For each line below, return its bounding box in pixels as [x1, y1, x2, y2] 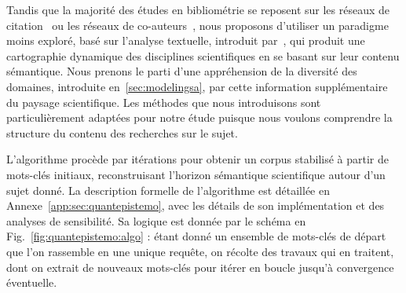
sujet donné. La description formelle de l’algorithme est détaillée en [6, 181, 330, 198]
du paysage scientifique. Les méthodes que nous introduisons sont [6, 93, 321, 110]
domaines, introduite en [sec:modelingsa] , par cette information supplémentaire [6, 78, 388, 94]
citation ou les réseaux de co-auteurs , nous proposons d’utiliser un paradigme [6, 16, 389, 33]
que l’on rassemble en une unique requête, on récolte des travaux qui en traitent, [6, 243, 394, 259]
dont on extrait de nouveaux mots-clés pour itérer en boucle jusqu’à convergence [6, 258, 394, 275]
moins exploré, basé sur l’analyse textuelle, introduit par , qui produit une [6, 32, 365, 49]
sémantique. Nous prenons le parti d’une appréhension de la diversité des [6, 63, 357, 79]
